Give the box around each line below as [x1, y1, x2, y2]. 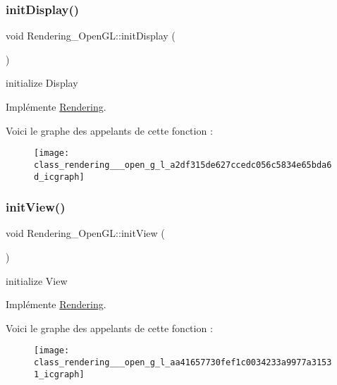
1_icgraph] [34, 369, 85, 379]
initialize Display [6, 75, 78, 90]
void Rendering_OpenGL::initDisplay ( [6, 28, 176, 43]
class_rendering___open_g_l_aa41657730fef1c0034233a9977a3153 [34, 357, 332, 367]
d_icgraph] [34, 171, 85, 182]
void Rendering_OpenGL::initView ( [6, 226, 165, 240]
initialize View [6, 273, 68, 288]
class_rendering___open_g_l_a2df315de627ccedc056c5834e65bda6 [34, 159, 332, 170]
